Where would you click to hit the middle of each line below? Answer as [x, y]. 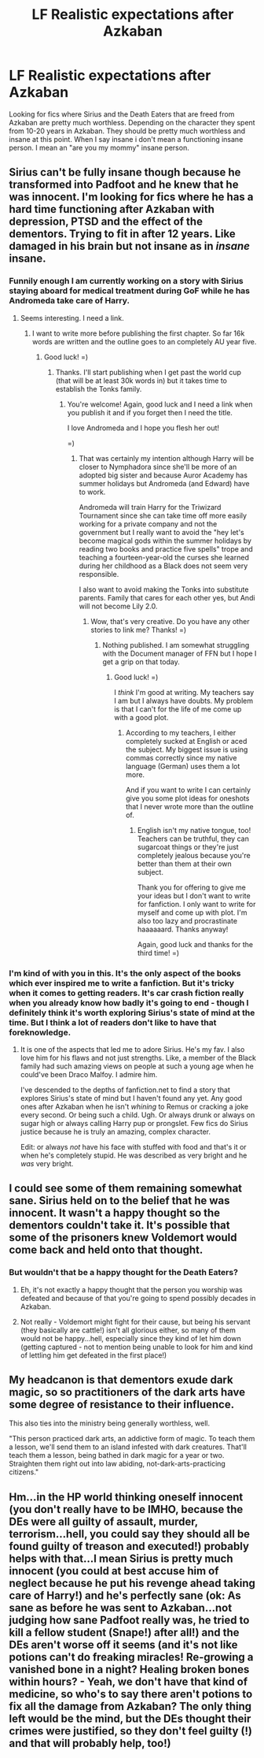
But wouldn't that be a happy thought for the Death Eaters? [124, 1273]
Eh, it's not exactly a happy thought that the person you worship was [131, 1289]
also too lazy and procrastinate [187, 920]
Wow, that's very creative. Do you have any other [170, 621]
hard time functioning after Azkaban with [112, 209]
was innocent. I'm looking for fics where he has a [131, 197]
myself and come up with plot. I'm [192, 912]
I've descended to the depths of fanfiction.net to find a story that [125, 1090]
